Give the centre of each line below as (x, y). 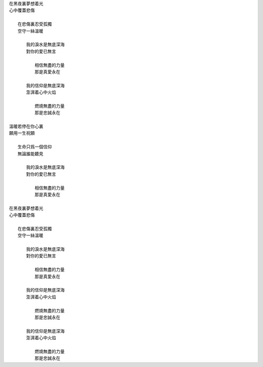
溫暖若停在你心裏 (26, 126)
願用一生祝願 (22, 133)
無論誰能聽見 (30, 154)
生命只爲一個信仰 (35, 147)
